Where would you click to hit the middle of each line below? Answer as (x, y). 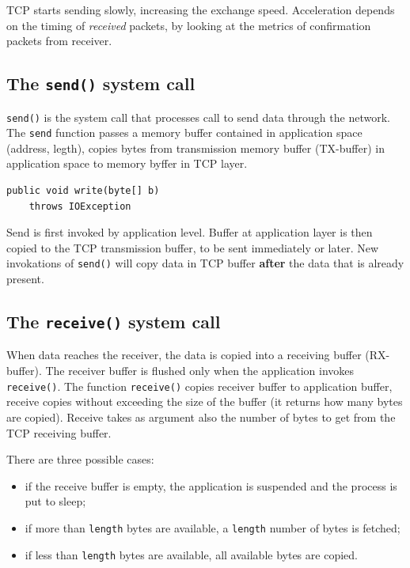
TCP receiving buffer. (59, 432)
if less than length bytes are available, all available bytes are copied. (191, 554)
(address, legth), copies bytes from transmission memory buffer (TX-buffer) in (196, 148)
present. (25, 279)
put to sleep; (55, 501)
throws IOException (80, 206)
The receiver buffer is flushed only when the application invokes (200, 371)
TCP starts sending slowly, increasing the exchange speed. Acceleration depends (201, 9)
